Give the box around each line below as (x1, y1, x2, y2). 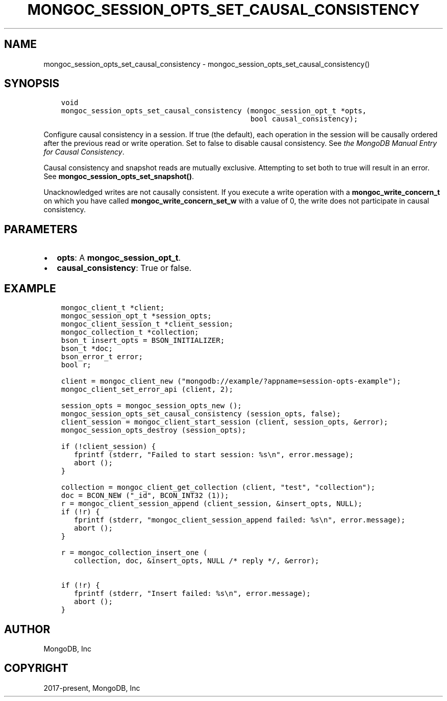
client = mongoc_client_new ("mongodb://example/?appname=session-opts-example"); (61, 377, 401, 386)
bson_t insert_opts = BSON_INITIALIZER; (61, 336, 225, 345)
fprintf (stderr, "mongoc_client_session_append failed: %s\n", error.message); (74, 516, 406, 524)
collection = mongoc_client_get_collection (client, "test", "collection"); (61, 483, 376, 492)
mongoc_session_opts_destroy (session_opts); (61, 426, 246, 435)
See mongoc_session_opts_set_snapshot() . (43, 172, 194, 181)
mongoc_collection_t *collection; (61, 328, 199, 337)
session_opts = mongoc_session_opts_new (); (61, 402, 242, 410)
